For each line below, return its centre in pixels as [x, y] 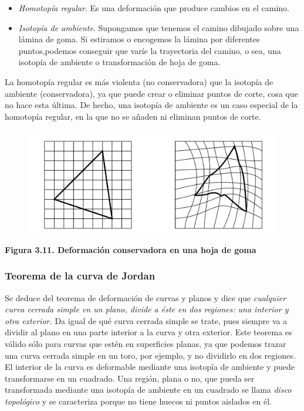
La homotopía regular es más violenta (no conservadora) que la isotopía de [139, 81]
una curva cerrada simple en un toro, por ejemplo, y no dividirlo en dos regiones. [150, 355]
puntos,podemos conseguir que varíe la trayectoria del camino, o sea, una [150, 50]
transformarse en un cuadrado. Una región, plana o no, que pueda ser [130, 378]
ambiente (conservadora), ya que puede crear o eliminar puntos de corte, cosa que [151, 93]
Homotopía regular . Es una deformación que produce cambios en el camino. [154, 8]
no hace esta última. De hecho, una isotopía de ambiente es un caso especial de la [151, 105]
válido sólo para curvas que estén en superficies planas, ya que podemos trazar [146, 344]
